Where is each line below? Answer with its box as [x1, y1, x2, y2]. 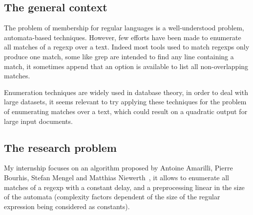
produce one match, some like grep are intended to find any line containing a [4, 51, 234, 61]
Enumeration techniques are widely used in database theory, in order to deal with [4, 87, 248, 97]
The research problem [4, 140, 117, 155]
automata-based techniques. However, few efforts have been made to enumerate [4, 32, 241, 42]
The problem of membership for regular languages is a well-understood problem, [4, 23, 244, 33]
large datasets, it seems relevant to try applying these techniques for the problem [4, 96, 247, 107]
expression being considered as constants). [4, 201, 130, 211]
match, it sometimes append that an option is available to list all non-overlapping [4, 61, 249, 71]
